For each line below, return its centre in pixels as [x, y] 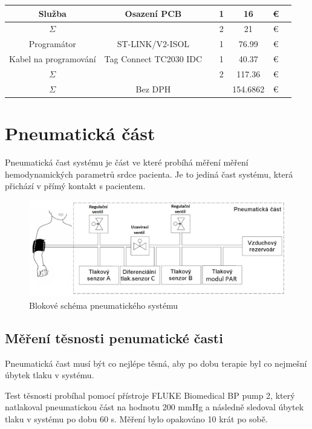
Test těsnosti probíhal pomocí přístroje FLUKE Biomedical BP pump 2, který [150, 395]
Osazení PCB [153, 13]
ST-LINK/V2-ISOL [153, 44]
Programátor [52, 44]
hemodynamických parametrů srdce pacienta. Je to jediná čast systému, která [149, 174]
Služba [52, 13]
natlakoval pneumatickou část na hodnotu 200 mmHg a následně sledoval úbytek [154, 407]
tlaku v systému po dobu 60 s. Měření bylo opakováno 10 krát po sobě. [136, 418]
